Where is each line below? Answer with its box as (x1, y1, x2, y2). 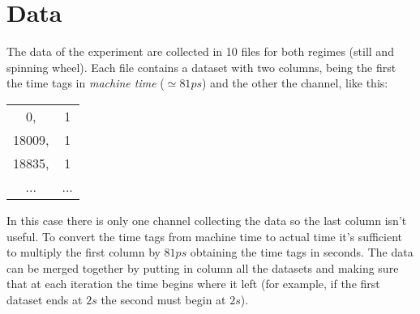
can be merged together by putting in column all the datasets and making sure (6, 259, 399, 276)
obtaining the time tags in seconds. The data (190, 244, 414, 261)
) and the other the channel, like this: (202, 74, 388, 91)
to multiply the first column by (6, 244, 161, 261)
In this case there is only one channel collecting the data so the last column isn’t (6, 211, 407, 228)
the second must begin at (101, 291, 226, 308)
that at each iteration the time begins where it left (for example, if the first (6, 275, 380, 292)
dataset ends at (6, 291, 83, 308)
